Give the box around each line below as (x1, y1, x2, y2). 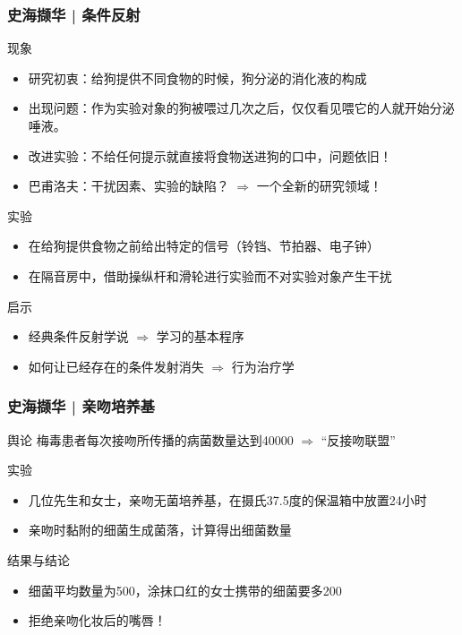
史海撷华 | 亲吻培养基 (7, 395, 155, 417)
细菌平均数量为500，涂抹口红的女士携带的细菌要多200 (28, 580, 342, 599)
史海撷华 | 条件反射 (7, 3, 141, 25)
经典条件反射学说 (28, 327, 129, 346)
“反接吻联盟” (321, 430, 396, 449)
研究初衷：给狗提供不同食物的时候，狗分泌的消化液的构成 (28, 68, 367, 87)
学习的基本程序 (156, 327, 244, 346)
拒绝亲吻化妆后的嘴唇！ (28, 611, 167, 630)
